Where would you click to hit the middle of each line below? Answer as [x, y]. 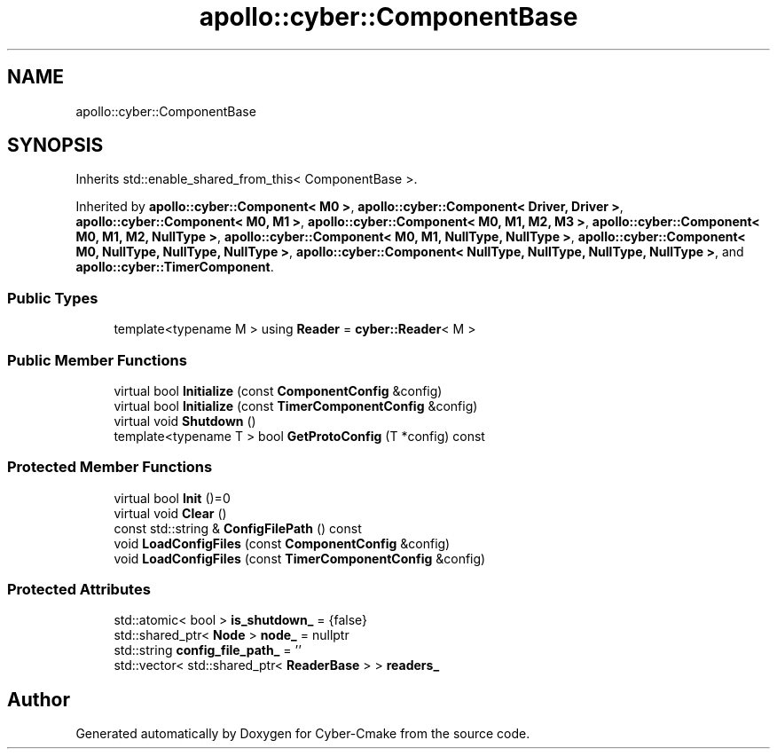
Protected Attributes [79, 590]
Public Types [53, 298]
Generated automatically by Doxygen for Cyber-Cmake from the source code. [303, 734]
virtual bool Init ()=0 [172, 498]
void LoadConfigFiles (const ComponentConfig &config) [282, 543]
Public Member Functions [97, 360]
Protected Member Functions [110, 467]
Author [39, 699]
